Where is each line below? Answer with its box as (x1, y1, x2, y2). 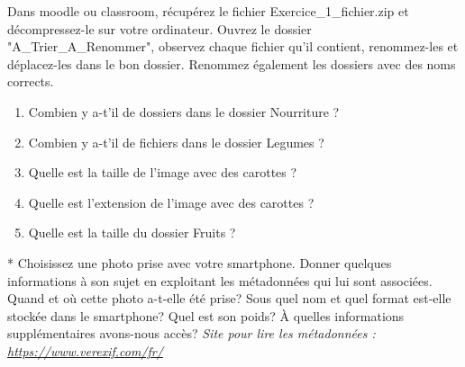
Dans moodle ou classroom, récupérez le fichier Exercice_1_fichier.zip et (7, 2, 409, 20)
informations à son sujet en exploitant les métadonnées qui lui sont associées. (7, 271, 433, 290)
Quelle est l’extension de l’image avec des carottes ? (28, 192, 315, 211)
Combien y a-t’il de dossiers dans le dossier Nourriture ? (28, 102, 340, 121)
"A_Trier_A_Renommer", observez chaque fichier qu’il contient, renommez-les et (7, 37, 459, 56)
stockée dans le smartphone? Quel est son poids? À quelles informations (7, 306, 405, 325)
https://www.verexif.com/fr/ (7, 341, 163, 360)
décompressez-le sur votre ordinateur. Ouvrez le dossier (7, 19, 312, 38)
